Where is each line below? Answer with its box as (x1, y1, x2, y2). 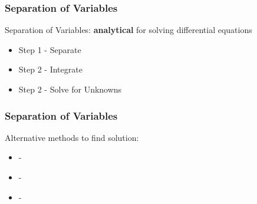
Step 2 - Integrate (18, 63, 83, 75)
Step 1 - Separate (18, 43, 81, 55)
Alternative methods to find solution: (5, 131, 139, 143)
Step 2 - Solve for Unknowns (18, 83, 122, 95)
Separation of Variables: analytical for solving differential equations (5, 24, 252, 36)
